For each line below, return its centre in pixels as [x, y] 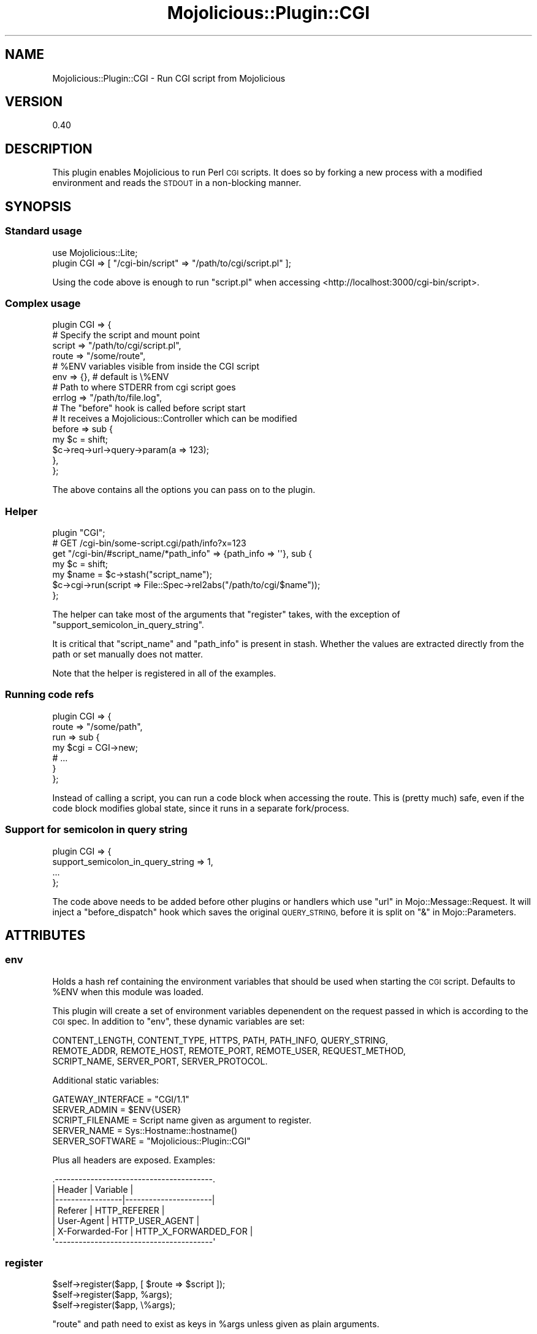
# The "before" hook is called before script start [149, 408]
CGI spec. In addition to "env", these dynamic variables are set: [178, 1021]
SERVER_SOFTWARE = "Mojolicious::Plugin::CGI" [151, 1141]
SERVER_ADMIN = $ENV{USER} [117, 1109]
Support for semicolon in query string [96, 830]
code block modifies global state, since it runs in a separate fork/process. [201, 808]
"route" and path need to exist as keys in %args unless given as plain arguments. [216, 1324]
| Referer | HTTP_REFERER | [109, 1210]
